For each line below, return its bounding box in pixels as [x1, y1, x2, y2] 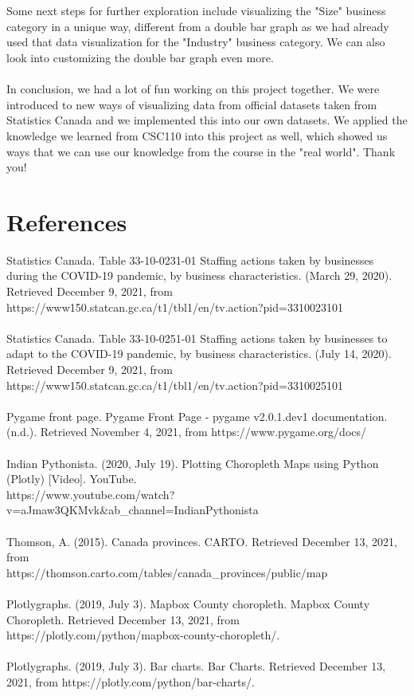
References [6, 205, 127, 238]
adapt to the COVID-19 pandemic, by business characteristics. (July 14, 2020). [6, 345, 392, 362]
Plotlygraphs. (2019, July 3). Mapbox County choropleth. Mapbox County [6, 595, 370, 611]
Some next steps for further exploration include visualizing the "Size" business [6, 2, 386, 19]
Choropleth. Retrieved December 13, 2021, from [6, 611, 240, 627]
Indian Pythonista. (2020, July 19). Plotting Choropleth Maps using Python [6, 454, 379, 471]
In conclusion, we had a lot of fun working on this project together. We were [6, 81, 380, 97]
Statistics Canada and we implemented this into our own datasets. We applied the [6, 112, 408, 128]
